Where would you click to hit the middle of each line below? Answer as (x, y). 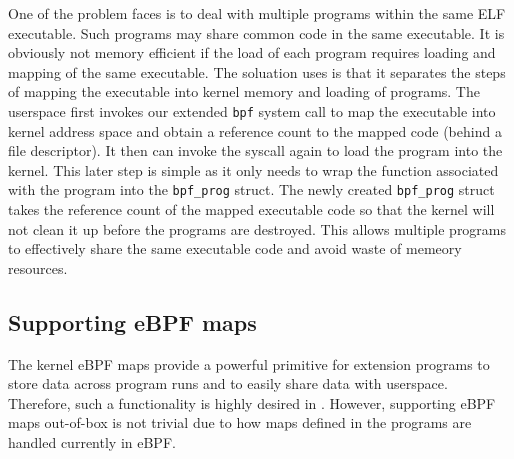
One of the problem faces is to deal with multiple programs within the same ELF (257, 13)
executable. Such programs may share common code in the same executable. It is (256, 32)
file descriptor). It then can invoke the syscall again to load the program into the (255, 150)
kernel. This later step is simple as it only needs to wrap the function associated (253, 169)
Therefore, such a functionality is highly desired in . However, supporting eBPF (252, 402)
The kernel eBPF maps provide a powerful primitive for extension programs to (249, 363)
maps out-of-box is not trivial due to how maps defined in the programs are (240, 422)
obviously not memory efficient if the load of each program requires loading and (252, 52)
